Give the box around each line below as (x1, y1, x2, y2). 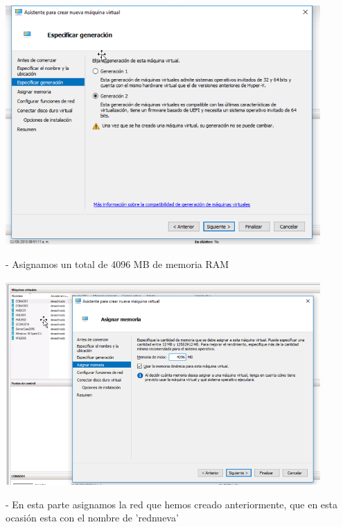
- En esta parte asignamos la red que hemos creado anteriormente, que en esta (6, 497, 338, 511)
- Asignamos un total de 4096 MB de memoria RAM (6, 256, 229, 271)
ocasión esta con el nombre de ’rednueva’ (6, 510, 179, 525)
